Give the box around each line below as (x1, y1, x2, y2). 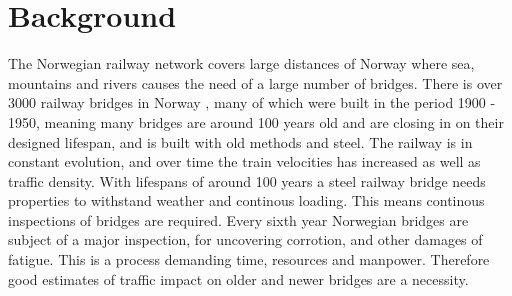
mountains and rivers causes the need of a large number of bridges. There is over (8, 72, 503, 93)
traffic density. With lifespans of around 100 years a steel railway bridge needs (8, 170, 486, 191)
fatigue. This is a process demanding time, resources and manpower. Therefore (8, 249, 490, 270)
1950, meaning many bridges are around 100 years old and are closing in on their (8, 111, 504, 132)
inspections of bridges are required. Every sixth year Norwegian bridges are (8, 209, 469, 230)
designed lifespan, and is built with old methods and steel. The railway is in (8, 131, 473, 152)
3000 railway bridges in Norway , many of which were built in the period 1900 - (8, 92, 496, 113)
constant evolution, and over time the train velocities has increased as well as (8, 151, 481, 172)
